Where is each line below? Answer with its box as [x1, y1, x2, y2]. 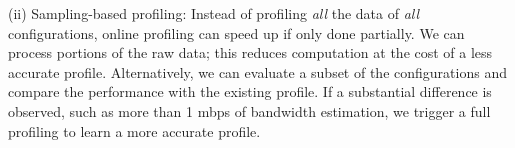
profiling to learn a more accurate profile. [8, 120, 261, 141]
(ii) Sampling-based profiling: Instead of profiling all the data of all [8, 3, 420, 23]
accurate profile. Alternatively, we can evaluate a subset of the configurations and [8, 61, 507, 82]
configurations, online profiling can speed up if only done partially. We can [8, 22, 465, 43]
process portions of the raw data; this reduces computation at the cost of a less [8, 42, 493, 63]
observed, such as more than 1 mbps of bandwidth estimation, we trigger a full [8, 100, 491, 121]
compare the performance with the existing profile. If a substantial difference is [8, 81, 492, 102]
